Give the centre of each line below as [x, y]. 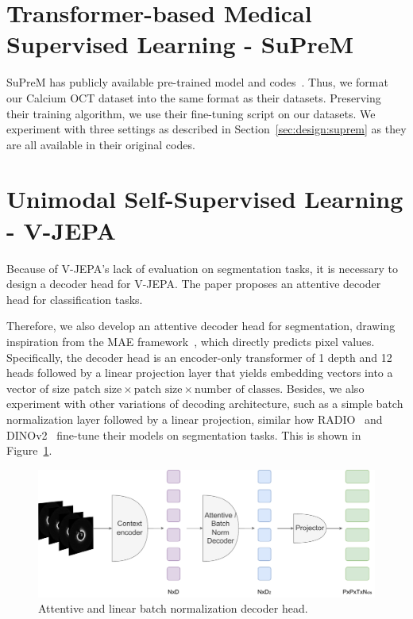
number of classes [237, 389]
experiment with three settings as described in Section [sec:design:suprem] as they [206, 129]
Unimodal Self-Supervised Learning [205, 199]
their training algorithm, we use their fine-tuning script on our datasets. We [191, 113]
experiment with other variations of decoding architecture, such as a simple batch [205, 404]
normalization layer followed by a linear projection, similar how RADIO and [195, 419]
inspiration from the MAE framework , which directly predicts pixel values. [191, 341]
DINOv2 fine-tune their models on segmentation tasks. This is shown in [184, 434]
